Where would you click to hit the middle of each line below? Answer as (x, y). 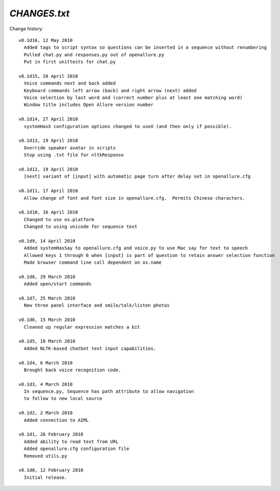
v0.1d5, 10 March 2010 (47, 341)
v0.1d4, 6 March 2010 (46, 363)
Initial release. (46, 477)
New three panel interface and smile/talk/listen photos (97, 305)
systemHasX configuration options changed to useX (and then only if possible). (128, 126)
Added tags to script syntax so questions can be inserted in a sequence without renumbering (145, 48)
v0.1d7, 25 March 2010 (47, 298)
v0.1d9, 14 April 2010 (47, 241)
